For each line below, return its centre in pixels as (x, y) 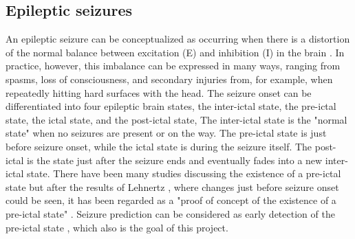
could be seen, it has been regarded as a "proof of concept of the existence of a (171, 200)
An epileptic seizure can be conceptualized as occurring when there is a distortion (178, 39)
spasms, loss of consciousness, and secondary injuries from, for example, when (169, 79)
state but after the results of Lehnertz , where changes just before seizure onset (172, 186)
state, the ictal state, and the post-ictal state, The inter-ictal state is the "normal (176, 119)
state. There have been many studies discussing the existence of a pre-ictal (184, 173)
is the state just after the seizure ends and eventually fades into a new (175, 160)
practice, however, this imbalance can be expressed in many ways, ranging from (173, 66)
